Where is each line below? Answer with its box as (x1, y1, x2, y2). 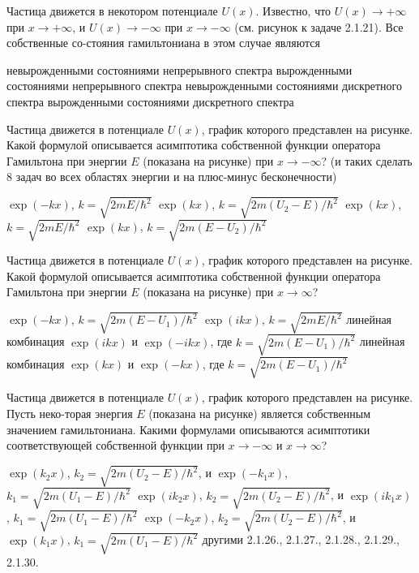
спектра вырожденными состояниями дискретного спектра (6, 93, 294, 110)
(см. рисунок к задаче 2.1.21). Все (234, 18, 404, 35)
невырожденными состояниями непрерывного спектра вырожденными (6, 61, 353, 78)
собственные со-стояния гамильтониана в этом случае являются (6, 34, 320, 51)
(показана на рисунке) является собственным (148, 405, 371, 422)
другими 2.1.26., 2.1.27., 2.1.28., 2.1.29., (202, 531, 400, 548)
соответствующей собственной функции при (6, 437, 224, 454)
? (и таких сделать (321, 152, 413, 169)
